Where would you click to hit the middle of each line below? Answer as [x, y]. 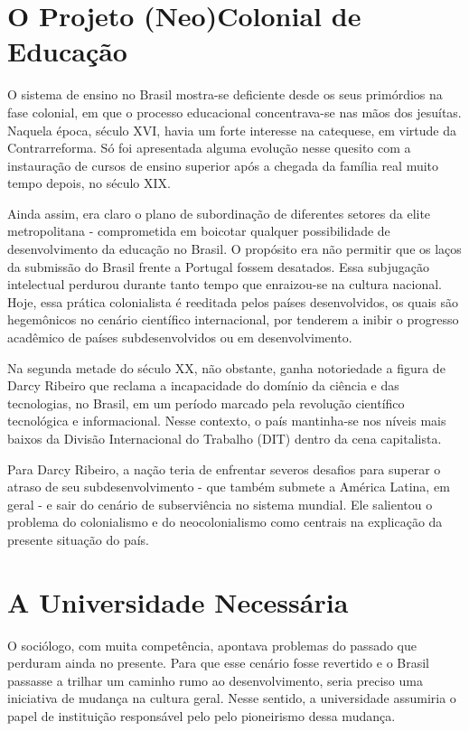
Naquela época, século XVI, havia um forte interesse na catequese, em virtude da [232, 130]
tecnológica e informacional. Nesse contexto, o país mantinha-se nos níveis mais [227, 421]
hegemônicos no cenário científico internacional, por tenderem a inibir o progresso [233, 319]
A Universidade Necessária [178, 601]
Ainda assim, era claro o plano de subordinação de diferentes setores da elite [219, 213]
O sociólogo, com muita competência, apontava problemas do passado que [212, 645]
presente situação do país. [78, 539]
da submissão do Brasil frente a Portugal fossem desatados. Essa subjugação [219, 266]
